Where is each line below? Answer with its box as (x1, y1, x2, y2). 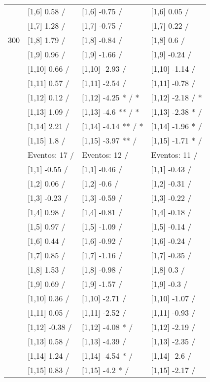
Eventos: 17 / (28, 149, 74, 160)
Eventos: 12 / (82, 149, 129, 160)
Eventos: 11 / (151, 149, 198, 160)
